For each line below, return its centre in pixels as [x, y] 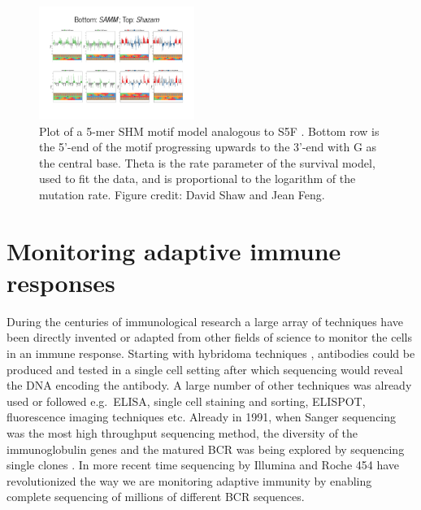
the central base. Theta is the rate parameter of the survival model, [207, 162]
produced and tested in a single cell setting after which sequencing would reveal [205, 369]
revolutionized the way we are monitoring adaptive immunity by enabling [189, 480]
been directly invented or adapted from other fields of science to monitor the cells [209, 337]
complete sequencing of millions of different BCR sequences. [156, 497]
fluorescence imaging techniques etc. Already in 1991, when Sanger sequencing [202, 417]
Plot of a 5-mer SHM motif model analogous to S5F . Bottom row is [209, 131]
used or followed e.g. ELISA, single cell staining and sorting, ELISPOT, [186, 401]
